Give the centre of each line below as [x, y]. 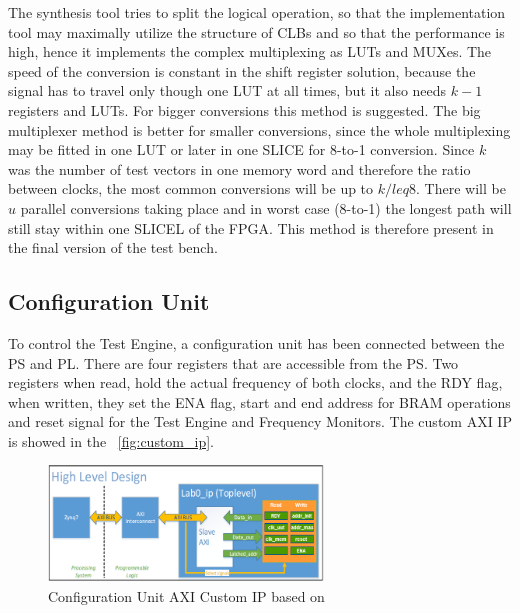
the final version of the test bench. [113, 247]
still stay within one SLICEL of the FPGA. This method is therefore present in [251, 227]
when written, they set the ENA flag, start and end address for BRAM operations [259, 401]
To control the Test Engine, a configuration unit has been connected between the [256, 342]
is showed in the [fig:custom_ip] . [111, 440]
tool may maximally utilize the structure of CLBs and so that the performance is [256, 31]
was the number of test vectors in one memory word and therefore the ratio [239, 168]
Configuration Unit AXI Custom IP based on [186, 595]
